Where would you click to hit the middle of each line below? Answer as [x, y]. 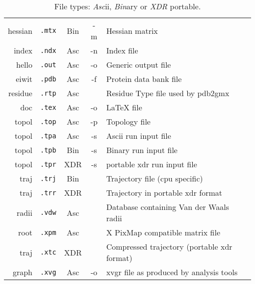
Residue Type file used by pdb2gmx [168, 93]
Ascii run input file [139, 136]
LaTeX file [124, 107]
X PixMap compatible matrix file [163, 232]
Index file [122, 50]
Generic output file [139, 65]
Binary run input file [142, 150]
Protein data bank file [144, 79]
